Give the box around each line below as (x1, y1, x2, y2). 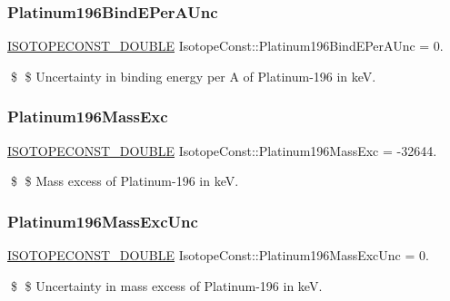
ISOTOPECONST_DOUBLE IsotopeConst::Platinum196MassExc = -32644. (7, 141, 437, 160)
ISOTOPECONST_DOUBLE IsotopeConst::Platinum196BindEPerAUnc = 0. (7, 36, 444, 55)
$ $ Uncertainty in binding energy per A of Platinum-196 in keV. (10, 66, 376, 85)
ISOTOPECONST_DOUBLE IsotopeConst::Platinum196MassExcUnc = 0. (7, 246, 429, 265)
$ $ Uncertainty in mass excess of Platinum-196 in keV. (10, 276, 323, 295)
